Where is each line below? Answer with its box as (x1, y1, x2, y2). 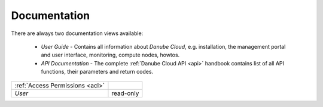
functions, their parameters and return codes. (41, 68, 154, 75)
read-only (111, 89, 139, 97)
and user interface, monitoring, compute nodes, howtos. (41, 51, 180, 59)
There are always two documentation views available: (11, 30, 144, 37)
